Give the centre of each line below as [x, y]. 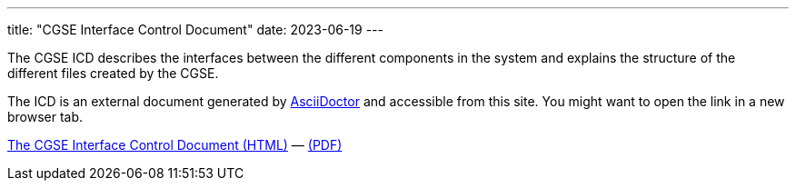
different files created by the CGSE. [113, 73]
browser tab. [45, 117]
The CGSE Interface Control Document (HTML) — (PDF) [175, 145]
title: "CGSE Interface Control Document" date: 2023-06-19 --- [195, 30]
